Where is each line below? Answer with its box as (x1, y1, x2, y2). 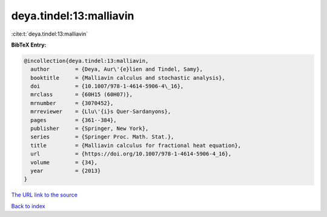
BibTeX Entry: (11, 41, 47, 48)
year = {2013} (30, 167, 101, 174)
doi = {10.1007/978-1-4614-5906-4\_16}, (30, 83, 184, 90)
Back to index (11, 202, 45, 210)
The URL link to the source (11, 191, 78, 199)
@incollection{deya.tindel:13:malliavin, (24, 57, 149, 64)
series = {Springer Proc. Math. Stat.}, (30, 134, 174, 140)
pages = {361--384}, (30, 117, 117, 123)
